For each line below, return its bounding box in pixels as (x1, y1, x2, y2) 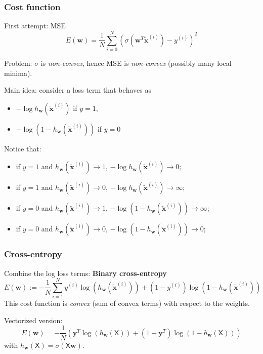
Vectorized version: (4, 314, 63, 325)
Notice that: (4, 143, 41, 153)
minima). (4, 67, 32, 78)
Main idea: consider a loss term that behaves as (4, 85, 151, 95)
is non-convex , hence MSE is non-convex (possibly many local (40, 57, 232, 68)
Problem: (4, 57, 32, 68)
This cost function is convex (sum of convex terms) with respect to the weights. (4, 298, 250, 308)
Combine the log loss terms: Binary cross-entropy (4, 267, 167, 278)
